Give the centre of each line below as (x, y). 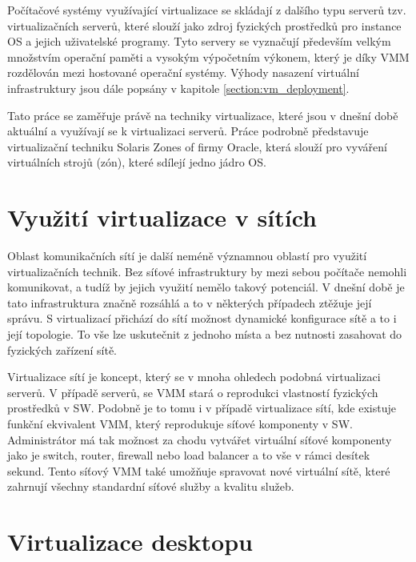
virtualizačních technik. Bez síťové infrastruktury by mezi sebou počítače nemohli (207, 271)
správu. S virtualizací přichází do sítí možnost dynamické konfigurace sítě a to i (202, 318)
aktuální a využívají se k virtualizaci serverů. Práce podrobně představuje (188, 131)
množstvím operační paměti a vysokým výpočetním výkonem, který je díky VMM (208, 56)
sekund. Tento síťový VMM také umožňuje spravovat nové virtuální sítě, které (199, 470)
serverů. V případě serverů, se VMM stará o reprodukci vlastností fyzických (193, 392)
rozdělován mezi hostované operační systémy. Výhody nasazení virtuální (183, 72)
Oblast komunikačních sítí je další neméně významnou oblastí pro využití (187, 256)
